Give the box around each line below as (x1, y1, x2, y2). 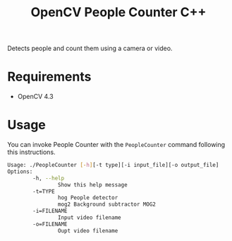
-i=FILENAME (32, 208, 68, 215)
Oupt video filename (57, 227, 118, 234)
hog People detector (57, 194, 118, 201)
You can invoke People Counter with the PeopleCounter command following (7, 141, 226, 149)
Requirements (7, 69, 92, 85)
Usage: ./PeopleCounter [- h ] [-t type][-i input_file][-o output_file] (7, 162, 219, 169)
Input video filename (57, 214, 121, 221)
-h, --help (32, 175, 65, 182)
